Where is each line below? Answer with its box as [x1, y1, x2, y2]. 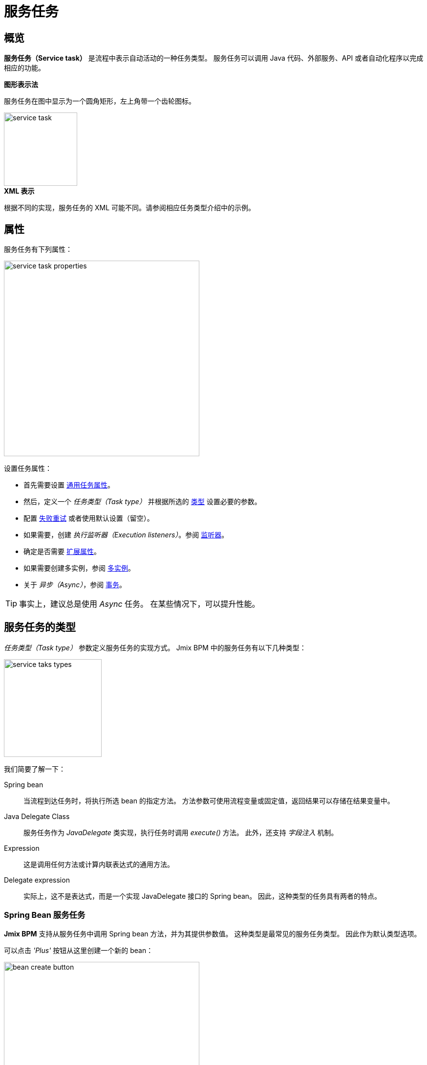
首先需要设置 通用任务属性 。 [23, 481, 114, 489]
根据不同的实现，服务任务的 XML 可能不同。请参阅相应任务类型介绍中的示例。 [4, 203, 255, 212]
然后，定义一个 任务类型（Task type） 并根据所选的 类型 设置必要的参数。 [23, 497, 261, 506]
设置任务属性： [4, 464, 52, 473]
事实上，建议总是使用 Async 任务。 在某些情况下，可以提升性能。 [19, 599, 260, 609]
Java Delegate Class [4, 812, 70, 821]
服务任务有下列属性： [4, 245, 72, 254]
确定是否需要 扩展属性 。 [23, 547, 101, 556]
